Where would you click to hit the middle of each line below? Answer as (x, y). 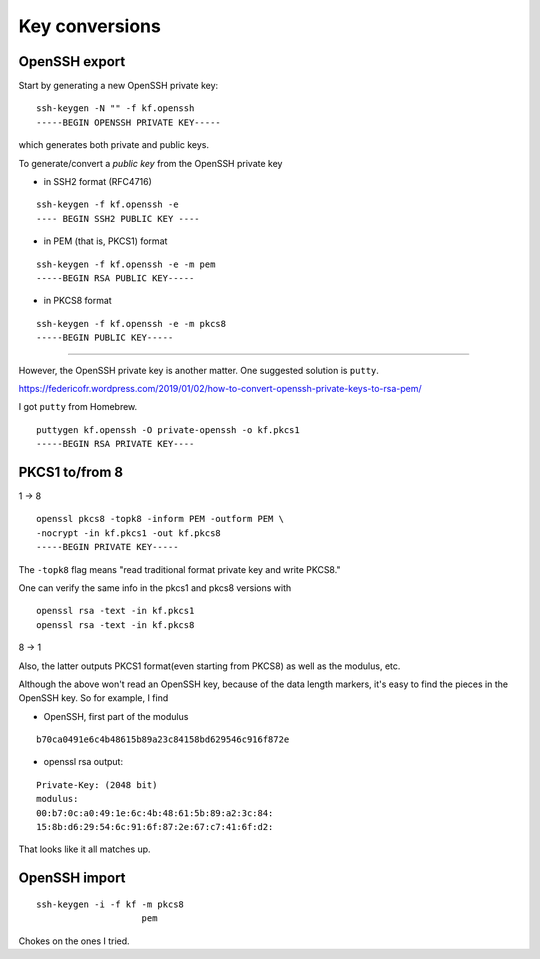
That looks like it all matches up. (84, 849)
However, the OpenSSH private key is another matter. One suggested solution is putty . (199, 370)
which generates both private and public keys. (114, 145)
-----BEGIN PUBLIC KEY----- (105, 338)
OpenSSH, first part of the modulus (116, 716)
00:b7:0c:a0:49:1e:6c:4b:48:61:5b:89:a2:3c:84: (155, 813)
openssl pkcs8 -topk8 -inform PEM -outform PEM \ (160, 519)
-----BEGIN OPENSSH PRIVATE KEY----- (129, 122)
